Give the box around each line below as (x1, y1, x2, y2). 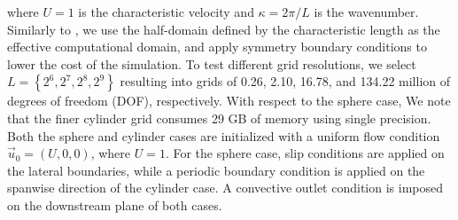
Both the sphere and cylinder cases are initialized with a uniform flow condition (7, 126, 440, 145)
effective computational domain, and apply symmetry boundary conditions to (7, 37, 427, 56)
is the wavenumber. (314, 3, 419, 20)
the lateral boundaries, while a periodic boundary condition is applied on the (7, 161, 425, 179)
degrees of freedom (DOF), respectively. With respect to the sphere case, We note (7, 91, 451, 110)
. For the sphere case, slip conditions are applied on (165, 144, 445, 162)
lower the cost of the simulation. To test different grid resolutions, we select (7, 54, 416, 73)
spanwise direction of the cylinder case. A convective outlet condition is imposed (7, 178, 443, 197)
